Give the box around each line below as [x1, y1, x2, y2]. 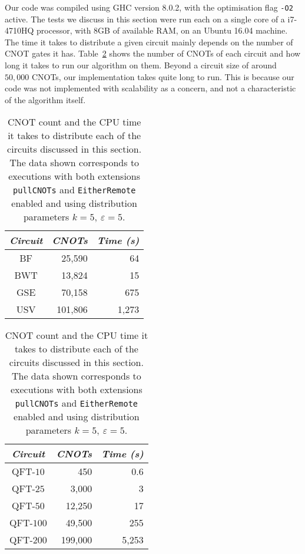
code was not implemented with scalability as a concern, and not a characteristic [5, 82, 296, 94]
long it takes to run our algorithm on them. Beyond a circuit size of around [5, 59, 277, 71]
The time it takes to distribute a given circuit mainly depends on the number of [5, 35, 293, 48]
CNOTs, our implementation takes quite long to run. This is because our [31, 70, 294, 83]
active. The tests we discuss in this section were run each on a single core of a [5, 12, 285, 25]
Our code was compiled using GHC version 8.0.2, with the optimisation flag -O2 [5, 1, 293, 13]
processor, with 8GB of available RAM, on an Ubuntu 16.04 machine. [37, 24, 288, 37]
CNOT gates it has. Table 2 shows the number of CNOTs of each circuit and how [5, 47, 301, 60]
